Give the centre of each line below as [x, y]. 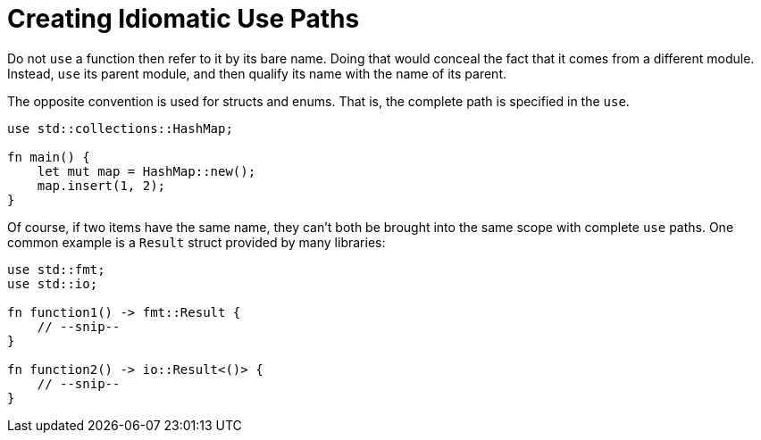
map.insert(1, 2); [101, 185]
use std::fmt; [56, 269]
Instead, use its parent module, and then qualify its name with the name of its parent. [257, 73]
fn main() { [49, 157]
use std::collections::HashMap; [120, 128]
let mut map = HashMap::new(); [146, 171]
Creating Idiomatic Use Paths [184, 19]
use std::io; [53, 283]
